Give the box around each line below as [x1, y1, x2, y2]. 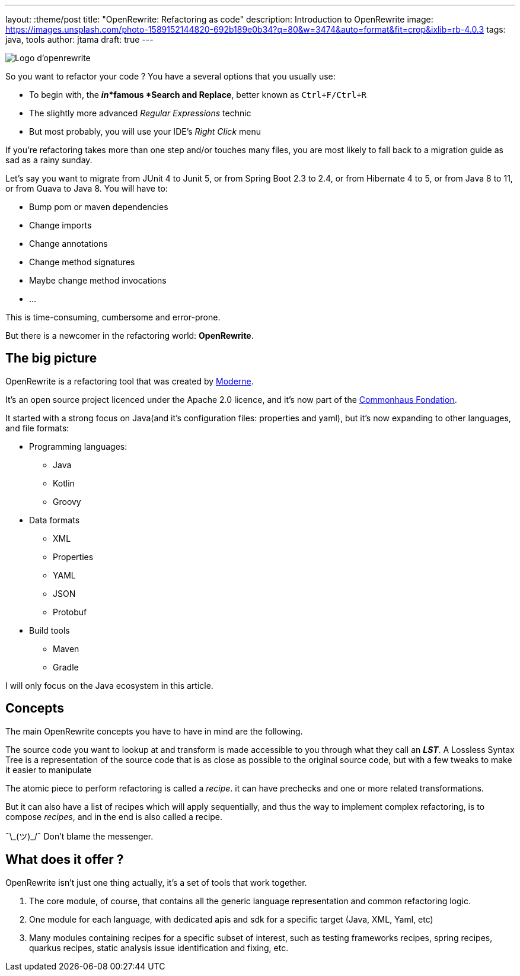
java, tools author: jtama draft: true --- [5, 34, 154, 44]
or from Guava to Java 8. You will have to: [5, 183, 168, 193]
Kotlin [53, 478, 75, 488]
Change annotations [29, 239, 108, 249]
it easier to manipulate [5, 764, 92, 775]
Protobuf [53, 606, 87, 617]
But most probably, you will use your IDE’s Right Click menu [29, 126, 261, 136]
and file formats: [5, 422, 69, 433]
